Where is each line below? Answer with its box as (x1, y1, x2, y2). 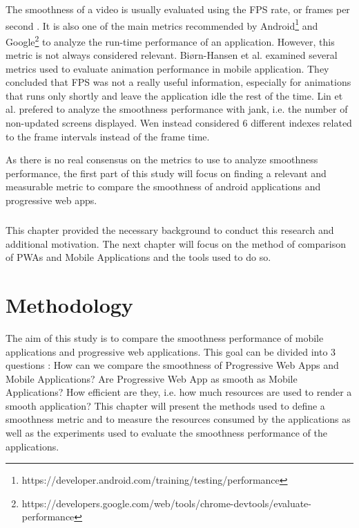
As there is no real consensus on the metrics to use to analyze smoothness (6, 152, 318, 167)
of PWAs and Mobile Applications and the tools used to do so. (6, 250, 271, 264)
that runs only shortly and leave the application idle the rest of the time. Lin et (6, 88, 343, 102)
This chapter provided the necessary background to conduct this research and (6, 223, 334, 237)
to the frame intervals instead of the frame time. (6, 129, 210, 143)
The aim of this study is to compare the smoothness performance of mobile (6, 330, 324, 345)
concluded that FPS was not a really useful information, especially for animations (6, 75, 351, 89)
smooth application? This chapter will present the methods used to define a (6, 398, 325, 412)
